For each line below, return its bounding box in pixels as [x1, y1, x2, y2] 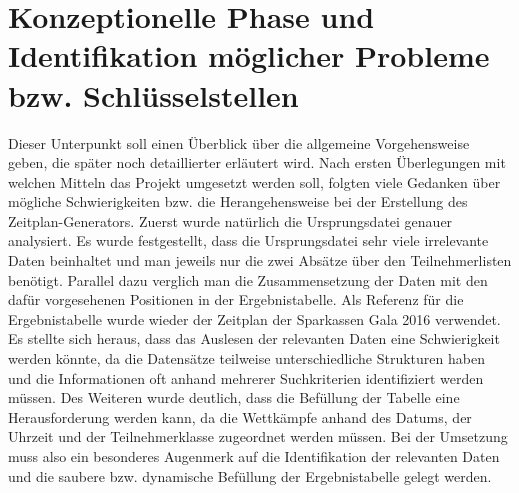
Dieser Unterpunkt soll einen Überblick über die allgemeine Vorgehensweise [8, 132, 470, 153]
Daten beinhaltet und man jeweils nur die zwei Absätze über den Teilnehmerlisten [8, 250, 512, 271]
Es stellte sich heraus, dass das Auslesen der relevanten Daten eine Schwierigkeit [8, 328, 500, 349]
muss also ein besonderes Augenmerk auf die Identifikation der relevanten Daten [8, 446, 500, 466]
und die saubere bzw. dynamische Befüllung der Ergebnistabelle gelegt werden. [8, 465, 492, 486]
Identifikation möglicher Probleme [8, 35, 490, 76]
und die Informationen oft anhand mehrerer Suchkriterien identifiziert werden [8, 367, 484, 388]
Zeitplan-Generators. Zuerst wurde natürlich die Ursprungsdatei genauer [8, 210, 453, 231]
